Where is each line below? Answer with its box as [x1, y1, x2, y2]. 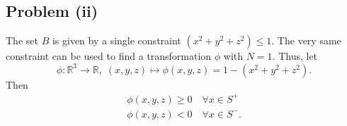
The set [6, 33, 38, 48]
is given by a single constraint [52, 33, 181, 48]
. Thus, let [272, 49, 318, 63]
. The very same [271, 33, 341, 48]
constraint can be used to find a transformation [6, 49, 212, 63]
